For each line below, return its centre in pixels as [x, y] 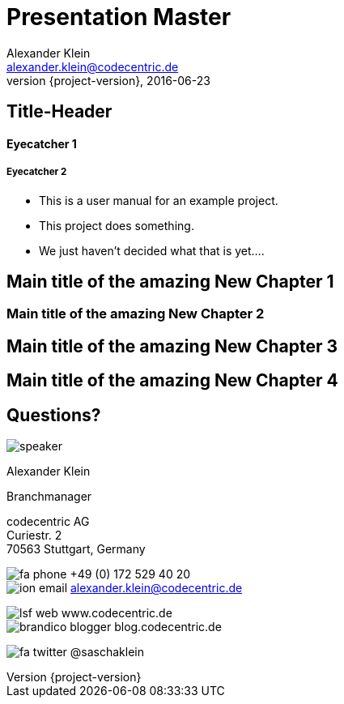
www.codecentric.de [117, 613]
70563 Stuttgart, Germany [76, 549]
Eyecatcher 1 [42, 143]
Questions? [54, 415]
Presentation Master [119, 17]
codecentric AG [48, 522]
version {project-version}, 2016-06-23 [108, 80]
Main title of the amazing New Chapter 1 [170, 281]
